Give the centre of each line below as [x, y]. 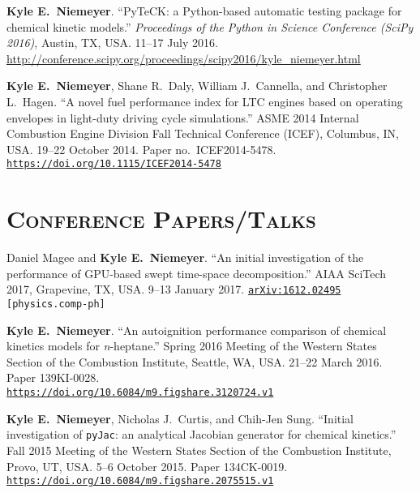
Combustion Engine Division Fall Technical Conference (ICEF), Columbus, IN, [203, 133]
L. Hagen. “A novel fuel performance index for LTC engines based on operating [205, 101]
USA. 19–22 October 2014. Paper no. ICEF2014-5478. [141, 149]
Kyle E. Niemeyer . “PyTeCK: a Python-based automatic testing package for [204, 11]
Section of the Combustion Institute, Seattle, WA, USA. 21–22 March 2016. [195, 361]
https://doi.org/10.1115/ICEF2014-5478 [114, 164]
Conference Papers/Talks [161, 219]
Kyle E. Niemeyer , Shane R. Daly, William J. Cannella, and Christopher [197, 86]
